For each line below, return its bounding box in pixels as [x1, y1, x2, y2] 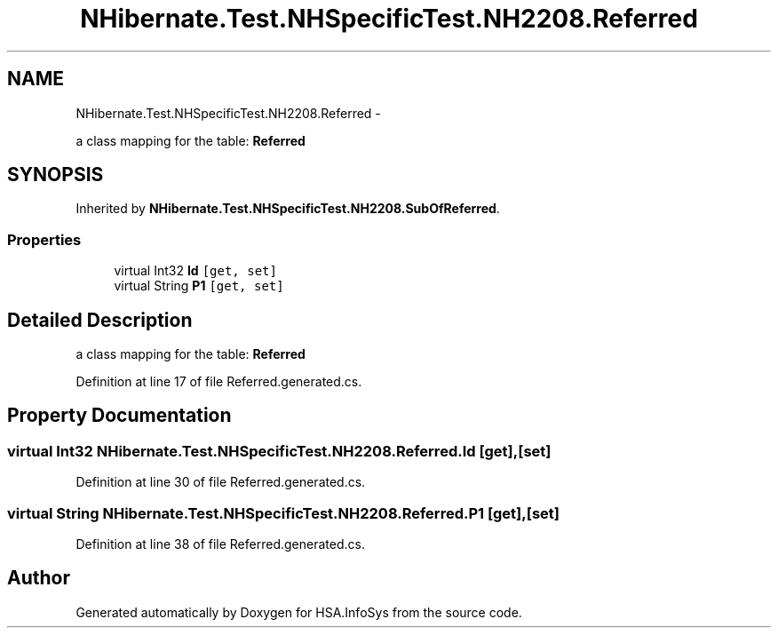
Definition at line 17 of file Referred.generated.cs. [75, 374, 362, 390]
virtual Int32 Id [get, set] [114, 263, 277, 279]
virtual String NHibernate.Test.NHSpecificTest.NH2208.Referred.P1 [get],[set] [7, 504, 560, 522]
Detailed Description [7, 308, 193, 331]
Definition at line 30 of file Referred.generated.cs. [75, 474, 366, 490]
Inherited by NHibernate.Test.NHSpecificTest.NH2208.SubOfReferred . [75, 201, 500, 217]
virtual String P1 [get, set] [114, 278, 284, 294]
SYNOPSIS [7, 163, 104, 187]
